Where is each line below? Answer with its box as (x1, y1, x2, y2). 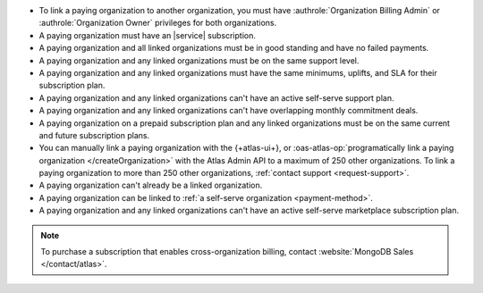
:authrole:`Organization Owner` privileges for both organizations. (38, 18, 277, 29)
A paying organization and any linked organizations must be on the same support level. (38, 54, 360, 66)
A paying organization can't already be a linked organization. (38, 180, 263, 191)
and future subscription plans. (38, 130, 150, 140)
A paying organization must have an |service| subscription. (38, 29, 257, 40)
